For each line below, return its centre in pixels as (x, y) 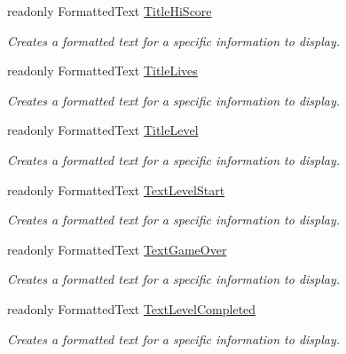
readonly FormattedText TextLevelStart (116, 189)
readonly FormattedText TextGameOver (117, 249)
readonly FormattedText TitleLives (102, 71)
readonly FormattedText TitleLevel (103, 130)
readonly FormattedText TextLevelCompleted (132, 308)
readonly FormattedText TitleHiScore (110, 11)
